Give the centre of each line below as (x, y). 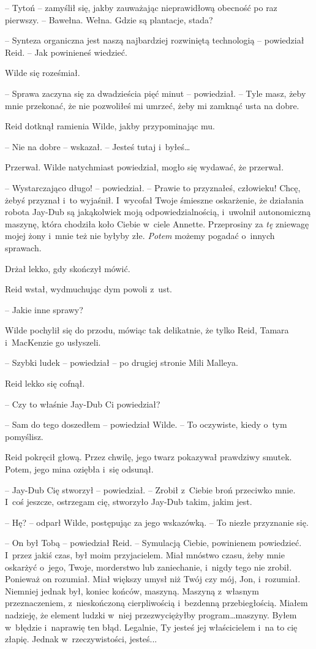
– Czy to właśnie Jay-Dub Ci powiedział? (83, 404)
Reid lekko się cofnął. (45, 383)
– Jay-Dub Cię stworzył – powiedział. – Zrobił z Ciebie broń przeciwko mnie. (150, 489)
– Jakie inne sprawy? (44, 309)
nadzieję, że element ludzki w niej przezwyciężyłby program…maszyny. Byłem (151, 614)
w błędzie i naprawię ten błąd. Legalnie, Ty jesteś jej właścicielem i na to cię (151, 627)
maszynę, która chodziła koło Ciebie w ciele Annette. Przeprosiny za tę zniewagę (157, 223)
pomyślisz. (24, 436)
